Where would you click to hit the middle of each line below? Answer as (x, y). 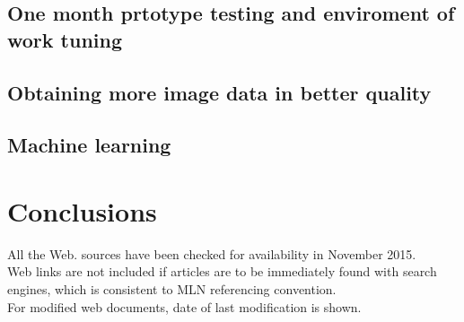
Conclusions (82, 210)
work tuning (65, 39)
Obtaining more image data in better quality (219, 92)
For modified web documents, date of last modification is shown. (184, 306)
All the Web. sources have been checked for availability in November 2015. (212, 253)
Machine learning (89, 145)
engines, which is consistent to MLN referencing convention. (172, 289)
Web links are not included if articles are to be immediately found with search (222, 271)
